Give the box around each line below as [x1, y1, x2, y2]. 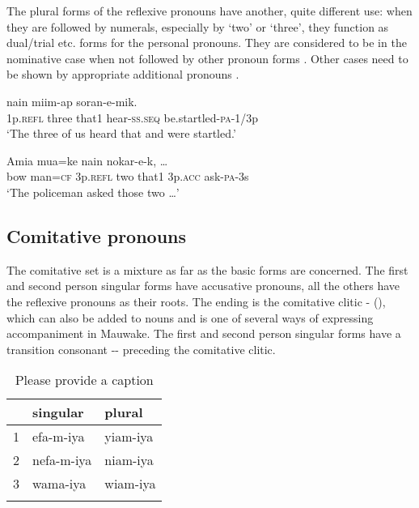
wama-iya [32, 474, 87, 493]
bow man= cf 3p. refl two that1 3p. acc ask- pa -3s [6, 168, 249, 185]
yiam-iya [104, 427, 154, 446]
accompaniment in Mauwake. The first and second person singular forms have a [6, 325, 401, 342]
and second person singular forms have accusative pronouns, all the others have [6, 277, 400, 294]
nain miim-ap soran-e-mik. [6, 92, 138, 109]
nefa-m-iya [32, 450, 92, 470]
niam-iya [104, 450, 154, 470]
